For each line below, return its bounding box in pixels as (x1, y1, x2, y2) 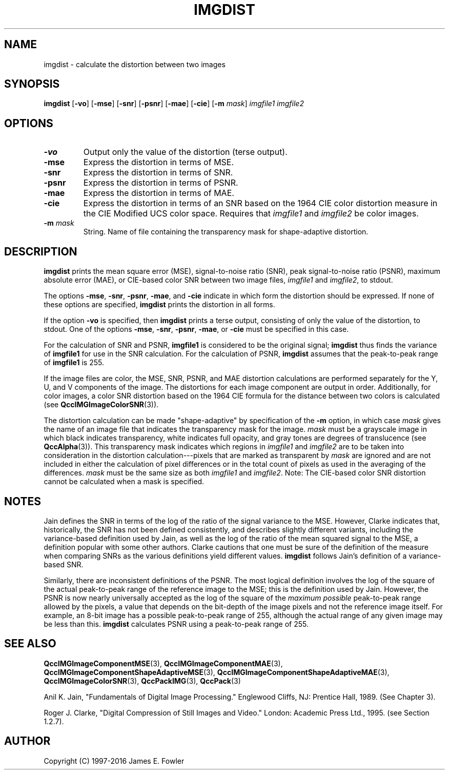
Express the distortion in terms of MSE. (83, 157, 234, 168)
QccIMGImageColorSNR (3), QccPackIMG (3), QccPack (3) (44, 676, 241, 685)
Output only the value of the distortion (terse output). (83, 147, 288, 157)
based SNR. (44, 560, 84, 569)
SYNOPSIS (4, 77, 60, 91)
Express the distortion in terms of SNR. (83, 167, 233, 178)
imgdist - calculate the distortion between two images (44, 59, 226, 69)
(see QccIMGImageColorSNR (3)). (44, 400, 159, 409)
